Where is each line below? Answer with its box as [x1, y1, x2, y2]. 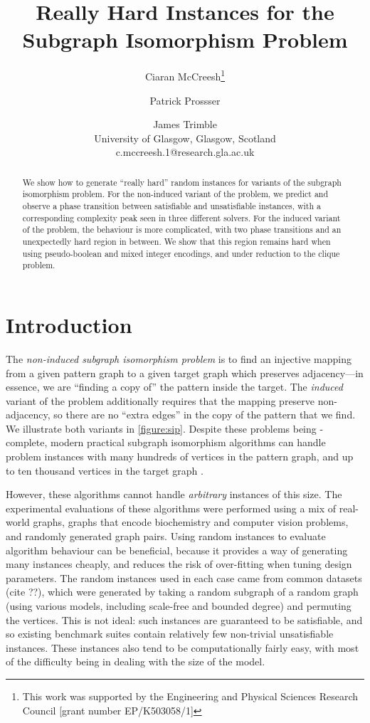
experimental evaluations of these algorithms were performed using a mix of [6, 500, 337, 515]
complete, [6, 435, 48, 450]
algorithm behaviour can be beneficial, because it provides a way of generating [6, 542, 348, 557]
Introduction [6, 310, 132, 339]
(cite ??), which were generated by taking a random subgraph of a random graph [6, 584, 359, 599]
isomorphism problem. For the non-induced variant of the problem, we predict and [22, 188, 329, 200]
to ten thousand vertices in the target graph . [6, 463, 203, 477]
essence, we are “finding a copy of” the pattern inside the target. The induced [6, 379, 343, 394]
